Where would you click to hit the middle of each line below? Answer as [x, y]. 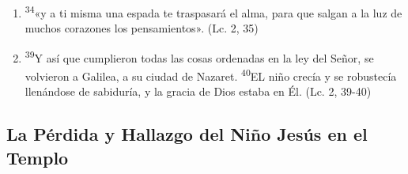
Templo [38, 157]
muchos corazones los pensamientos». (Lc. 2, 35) [142, 28]
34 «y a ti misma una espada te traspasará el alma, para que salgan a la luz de [213, 11]
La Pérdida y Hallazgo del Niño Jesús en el [187, 134]
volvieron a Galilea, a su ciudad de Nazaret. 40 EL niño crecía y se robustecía [211, 75]
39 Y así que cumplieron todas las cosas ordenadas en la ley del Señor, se [199, 56]
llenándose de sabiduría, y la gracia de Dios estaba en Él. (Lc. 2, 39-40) [198, 91]
